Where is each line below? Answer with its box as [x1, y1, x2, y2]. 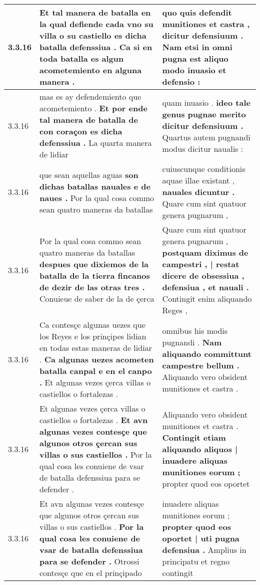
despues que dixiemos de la [39, 258, 149, 270]
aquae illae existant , [162, 174, 235, 186]
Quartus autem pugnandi [162, 131, 250, 143]
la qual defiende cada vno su [39, 18, 153, 30]
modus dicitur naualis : [162, 142, 243, 154]
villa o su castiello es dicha [39, 30, 146, 41]
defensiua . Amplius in [162, 544, 246, 555]
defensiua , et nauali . [162, 281, 249, 293]
